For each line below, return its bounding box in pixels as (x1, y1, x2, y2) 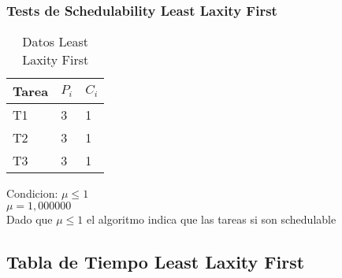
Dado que (6, 210, 53, 227)
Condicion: (6, 185, 58, 202)
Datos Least (22, 32, 89, 51)
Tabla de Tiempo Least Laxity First (6, 249, 305, 273)
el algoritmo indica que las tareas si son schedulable (86, 210, 336, 227)
